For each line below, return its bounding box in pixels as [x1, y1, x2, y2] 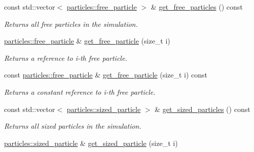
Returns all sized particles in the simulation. [4, 121, 141, 131]
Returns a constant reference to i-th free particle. [4, 86, 156, 97]
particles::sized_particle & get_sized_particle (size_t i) [4, 137, 178, 148]
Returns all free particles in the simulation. [4, 18, 138, 29]
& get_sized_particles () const [155, 103, 250, 114]
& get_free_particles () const [151, 2, 243, 12]
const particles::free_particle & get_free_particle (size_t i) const [4, 69, 208, 80]
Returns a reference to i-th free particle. [4, 52, 127, 63]
